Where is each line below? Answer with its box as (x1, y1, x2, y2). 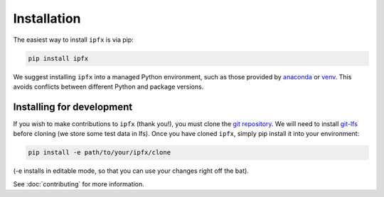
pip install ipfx (28, 54, 89, 62)
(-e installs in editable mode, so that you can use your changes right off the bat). (13, 167, 249, 175)
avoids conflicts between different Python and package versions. (13, 82, 204, 91)
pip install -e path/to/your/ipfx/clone (28, 149, 171, 157)
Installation (13, 11, 81, 26)
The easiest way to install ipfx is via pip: (13, 35, 134, 44)
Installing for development (13, 101, 133, 113)
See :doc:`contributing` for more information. (13, 179, 145, 188)
